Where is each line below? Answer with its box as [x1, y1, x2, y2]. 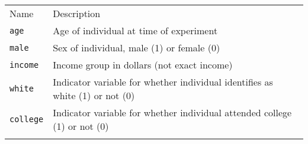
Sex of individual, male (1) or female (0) [53, 41, 220, 54]
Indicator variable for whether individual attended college [53, 106, 292, 119]
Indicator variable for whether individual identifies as [53, 75, 273, 89]
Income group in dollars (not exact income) [53, 58, 233, 71]
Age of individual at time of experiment [53, 24, 218, 37]
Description [53, 6, 101, 20]
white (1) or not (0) [53, 89, 135, 102]
